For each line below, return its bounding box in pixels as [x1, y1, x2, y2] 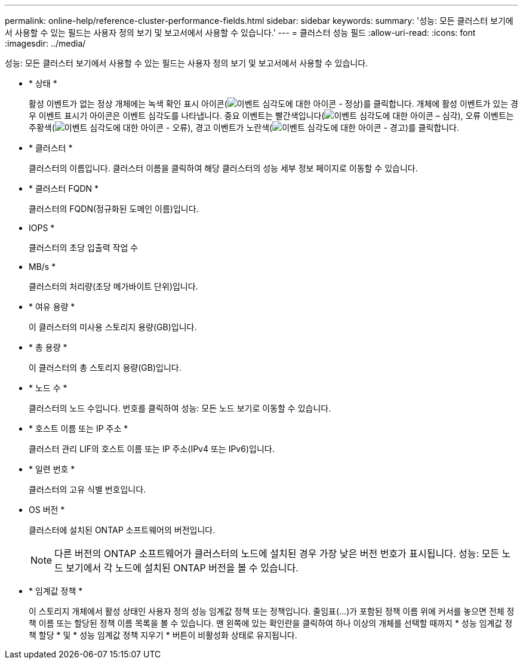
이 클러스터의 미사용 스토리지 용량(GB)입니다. [29, 322, 197, 332]
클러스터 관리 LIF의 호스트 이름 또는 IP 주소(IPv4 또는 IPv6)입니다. [29, 444, 275, 454]
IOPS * [29, 223, 55, 233]
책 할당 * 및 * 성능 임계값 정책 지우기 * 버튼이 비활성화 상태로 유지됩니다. [29, 630, 297, 640]
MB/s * [29, 262, 56, 272]
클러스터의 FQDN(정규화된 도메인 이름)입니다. [29, 204, 199, 214]
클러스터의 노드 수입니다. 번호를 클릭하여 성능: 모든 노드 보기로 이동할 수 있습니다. [29, 403, 331, 413]
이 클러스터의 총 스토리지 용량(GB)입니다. [29, 362, 181, 373]
